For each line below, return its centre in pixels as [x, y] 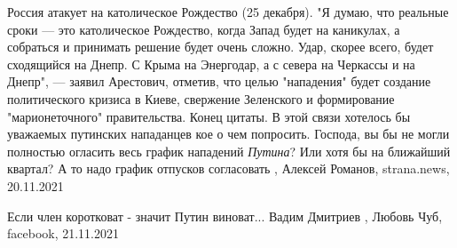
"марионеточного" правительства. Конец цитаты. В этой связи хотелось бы [209, 116]
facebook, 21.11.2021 [63, 233]
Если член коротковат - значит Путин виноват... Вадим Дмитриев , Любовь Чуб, [225, 216]
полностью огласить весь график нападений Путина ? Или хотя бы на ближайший [229, 151]
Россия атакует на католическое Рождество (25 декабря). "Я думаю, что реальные [228, 12]
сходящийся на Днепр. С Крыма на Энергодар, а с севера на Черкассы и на [211, 64]
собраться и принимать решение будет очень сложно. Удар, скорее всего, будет [221, 47]
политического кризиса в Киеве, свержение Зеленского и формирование [201, 98]
